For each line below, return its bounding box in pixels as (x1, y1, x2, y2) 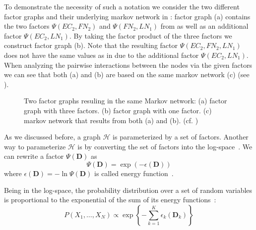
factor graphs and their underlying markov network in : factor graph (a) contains (4, 11, 251, 21)
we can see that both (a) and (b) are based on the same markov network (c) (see (4, 69, 250, 80)
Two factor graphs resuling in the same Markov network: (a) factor (24, 95, 227, 106)
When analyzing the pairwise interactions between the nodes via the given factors (4, 59, 253, 70)
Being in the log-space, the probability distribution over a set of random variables (4, 184, 253, 195)
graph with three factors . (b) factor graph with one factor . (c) (24, 105, 212, 115)
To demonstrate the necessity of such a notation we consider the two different (4, 1, 240, 11)
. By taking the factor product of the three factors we (69, 30, 232, 41)
